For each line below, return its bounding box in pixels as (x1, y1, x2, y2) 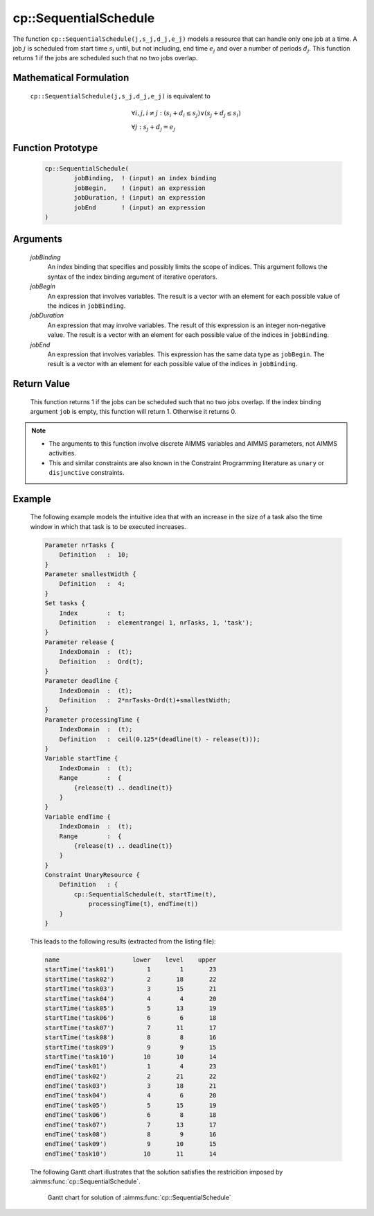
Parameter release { (44, 638, 114, 646)
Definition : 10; (59, 551, 130, 559)
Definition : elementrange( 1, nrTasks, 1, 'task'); (59, 618, 253, 627)
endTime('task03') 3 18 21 (44, 1082, 217, 1090)
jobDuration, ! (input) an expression (73, 194, 206, 202)
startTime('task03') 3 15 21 (44, 985, 217, 993)
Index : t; (59, 609, 126, 617)
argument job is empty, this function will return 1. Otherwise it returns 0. (30, 408, 237, 416)
